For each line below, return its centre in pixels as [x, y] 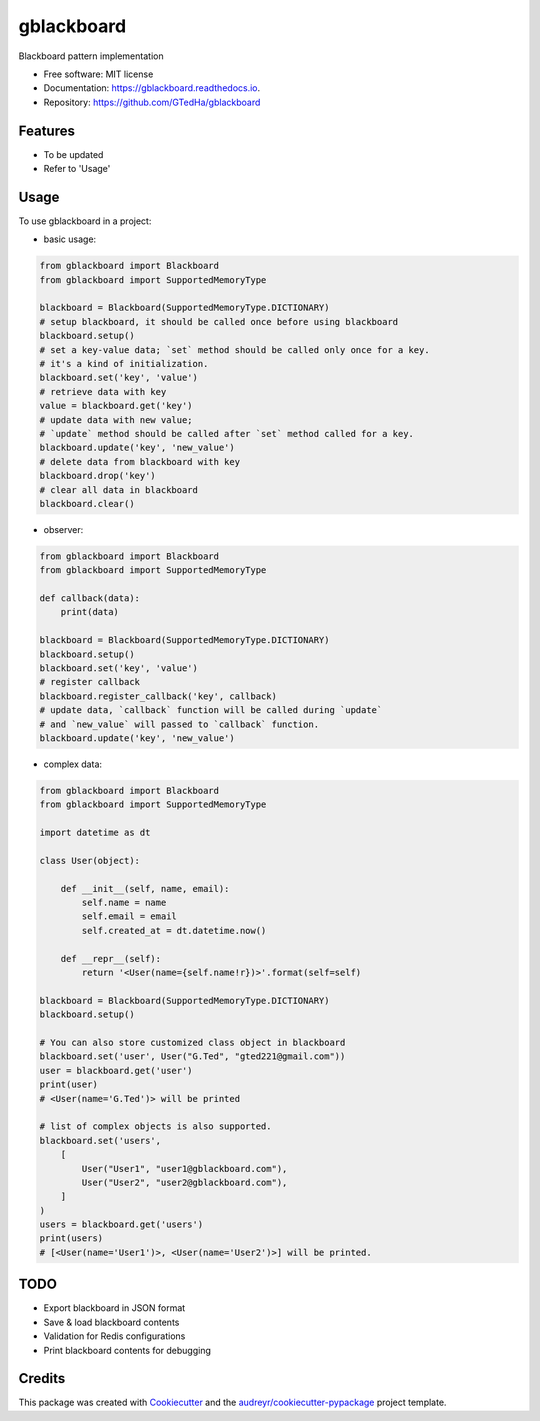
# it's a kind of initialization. [124, 364]
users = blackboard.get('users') [121, 1224]
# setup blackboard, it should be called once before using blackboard [219, 321]
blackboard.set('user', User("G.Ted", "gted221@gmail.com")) [192, 1056]
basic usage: [70, 239]
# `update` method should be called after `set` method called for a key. [227, 433]
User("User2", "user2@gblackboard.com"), [184, 1182]
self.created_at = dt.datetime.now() [174, 930]
